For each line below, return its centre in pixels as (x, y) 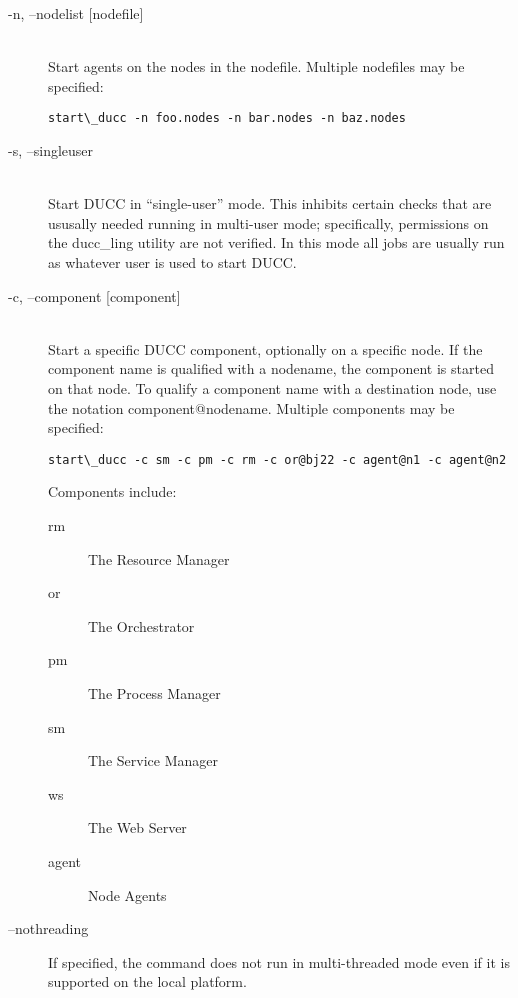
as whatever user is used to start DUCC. (172, 262)
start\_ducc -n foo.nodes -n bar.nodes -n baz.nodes (227, 118)
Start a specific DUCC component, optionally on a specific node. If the (265, 348)
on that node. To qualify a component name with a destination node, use (272, 387)
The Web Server (137, 827)
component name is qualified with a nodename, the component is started (271, 368)
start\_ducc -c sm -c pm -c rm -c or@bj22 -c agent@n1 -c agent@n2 (277, 459)
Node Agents (127, 894)
